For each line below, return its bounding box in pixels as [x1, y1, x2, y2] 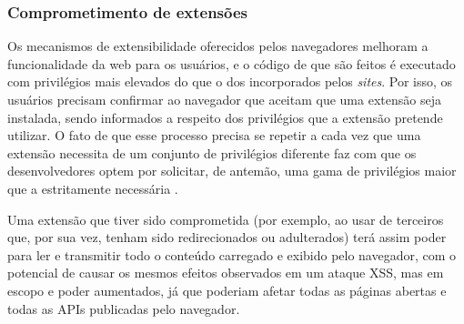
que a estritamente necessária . [7, 178, 178, 197]
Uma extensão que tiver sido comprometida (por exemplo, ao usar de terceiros [7, 209, 444, 228]
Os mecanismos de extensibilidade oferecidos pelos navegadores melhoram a [7, 36, 429, 56]
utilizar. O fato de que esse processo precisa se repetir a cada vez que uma [7, 126, 421, 145]
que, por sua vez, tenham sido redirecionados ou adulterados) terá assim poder [7, 228, 447, 247]
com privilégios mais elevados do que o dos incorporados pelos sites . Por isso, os [7, 72, 453, 91]
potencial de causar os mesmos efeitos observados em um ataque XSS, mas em [7, 263, 444, 282]
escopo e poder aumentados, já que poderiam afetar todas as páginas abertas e [7, 280, 447, 299]
